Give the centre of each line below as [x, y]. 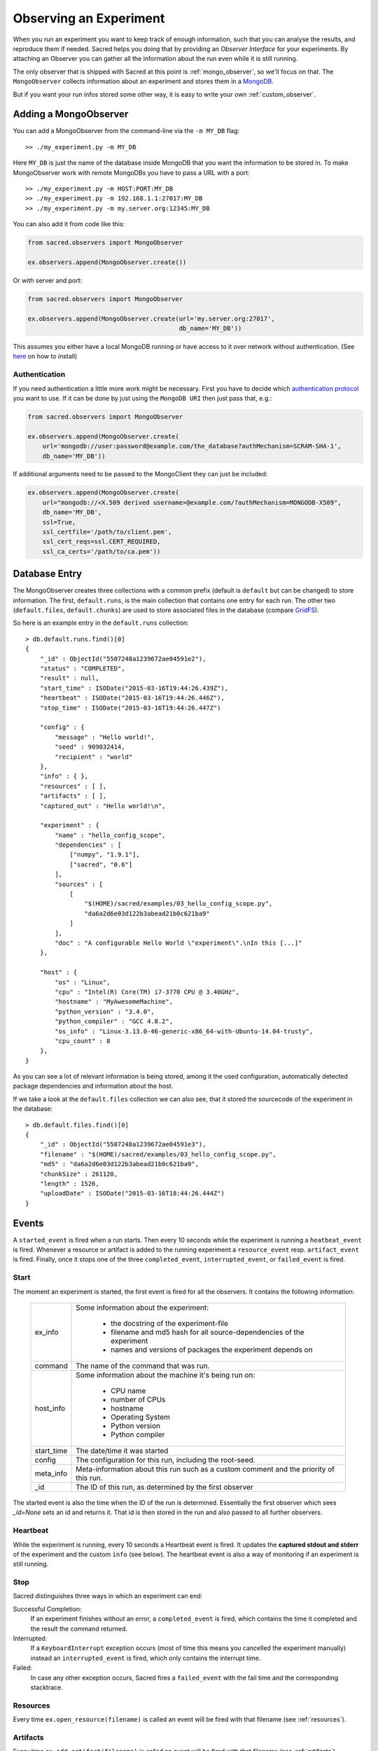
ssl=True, [59, 522]
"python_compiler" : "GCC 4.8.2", [114, 1022]
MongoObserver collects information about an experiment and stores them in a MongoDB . [143, 81]
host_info [50, 1408]
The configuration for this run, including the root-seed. [166, 1460]
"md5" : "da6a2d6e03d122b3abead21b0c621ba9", [119, 1164]
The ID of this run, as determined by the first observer [164, 1487]
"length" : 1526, [69, 1183]
